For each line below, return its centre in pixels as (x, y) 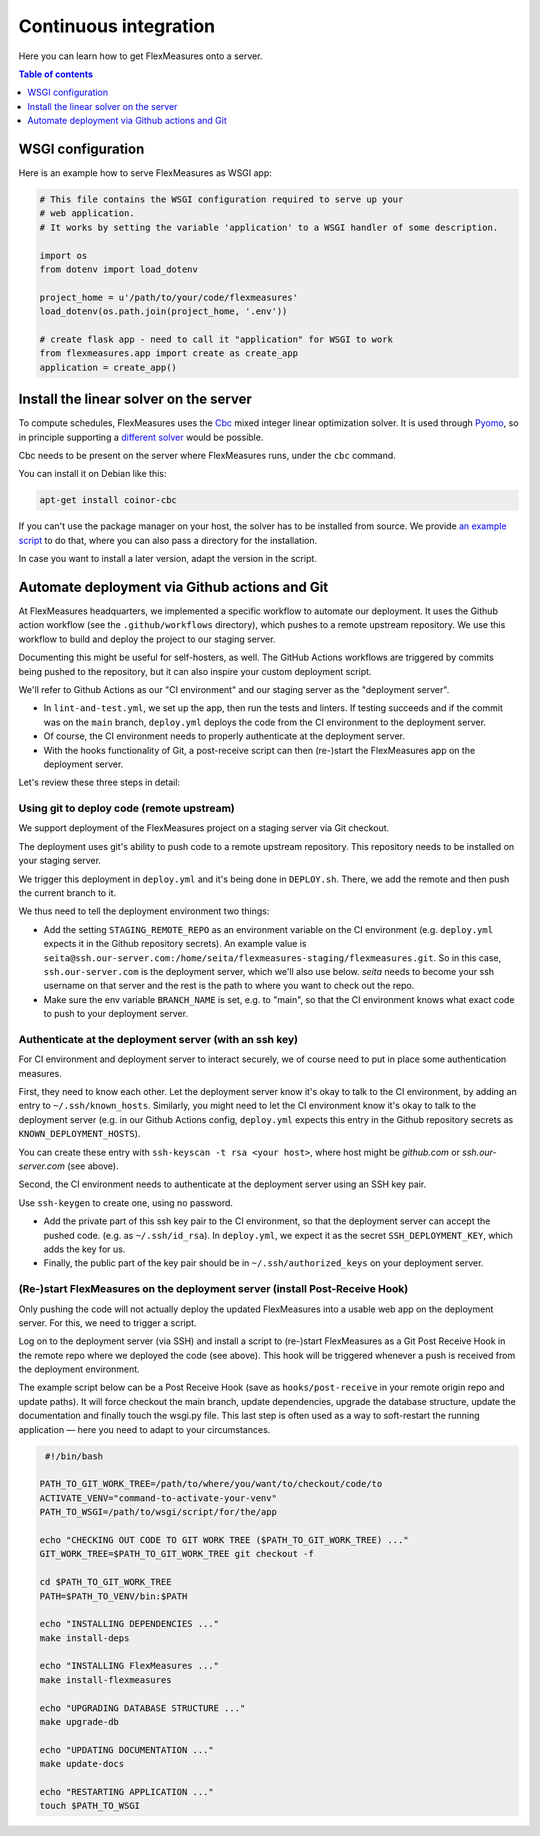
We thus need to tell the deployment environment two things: (144, 911)
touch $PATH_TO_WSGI (89, 1806)
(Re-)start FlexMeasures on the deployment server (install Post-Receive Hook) (213, 1289)
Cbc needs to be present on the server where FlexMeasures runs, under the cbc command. (207, 455)
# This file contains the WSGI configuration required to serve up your (221, 199)
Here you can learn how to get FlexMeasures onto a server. (140, 56)
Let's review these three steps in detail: (99, 782)
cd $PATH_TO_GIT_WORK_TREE (105, 1582)
